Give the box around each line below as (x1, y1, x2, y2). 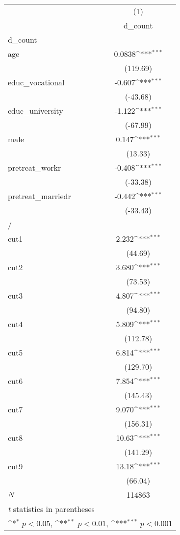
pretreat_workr (8, 162, 61, 173)
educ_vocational (8, 76, 65, 88)
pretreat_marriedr (8, 190, 71, 202)
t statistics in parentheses (8, 503, 95, 514)
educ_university (8, 105, 63, 116)
